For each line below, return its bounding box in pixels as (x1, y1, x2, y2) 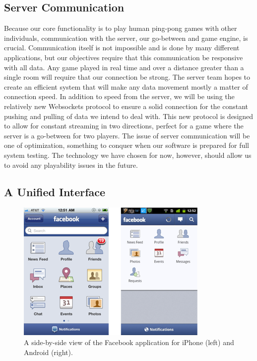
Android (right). (24, 347, 73, 357)
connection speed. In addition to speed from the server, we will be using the (4, 91, 235, 102)
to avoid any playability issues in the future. (4, 159, 138, 170)
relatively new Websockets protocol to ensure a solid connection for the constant (4, 101, 249, 111)
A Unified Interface (4, 184, 106, 199)
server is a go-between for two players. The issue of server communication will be (4, 130, 250, 140)
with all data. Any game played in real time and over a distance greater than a (4, 62, 244, 72)
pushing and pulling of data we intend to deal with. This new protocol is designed (4, 111, 254, 121)
